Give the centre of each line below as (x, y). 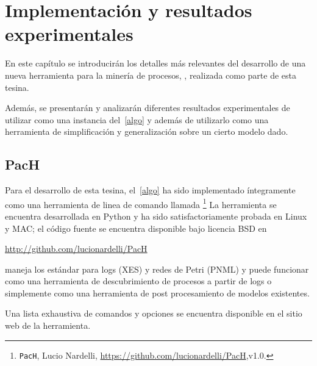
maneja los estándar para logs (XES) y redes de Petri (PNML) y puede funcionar (157, 269)
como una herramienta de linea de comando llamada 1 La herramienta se (141, 203)
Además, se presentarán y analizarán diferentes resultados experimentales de (148, 108)
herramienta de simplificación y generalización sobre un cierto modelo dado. (147, 131)
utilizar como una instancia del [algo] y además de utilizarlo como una (137, 119)
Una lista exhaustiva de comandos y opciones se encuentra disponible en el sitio (154, 313)
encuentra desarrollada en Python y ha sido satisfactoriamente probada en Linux (156, 216)
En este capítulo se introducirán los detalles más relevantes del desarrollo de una (155, 63)
